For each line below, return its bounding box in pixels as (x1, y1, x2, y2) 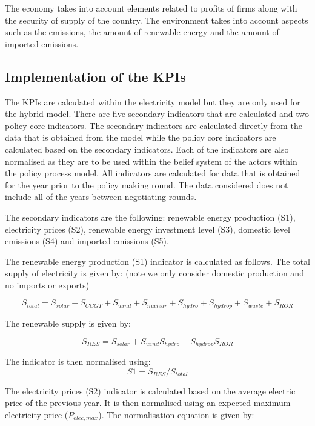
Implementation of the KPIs (5, 67, 186, 85)
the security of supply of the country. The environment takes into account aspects (5, 13, 308, 26)
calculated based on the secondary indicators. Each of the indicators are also (5, 142, 289, 155)
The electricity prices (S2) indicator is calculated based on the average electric (5, 384, 296, 397)
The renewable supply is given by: (5, 316, 131, 329)
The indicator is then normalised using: (5, 354, 151, 367)
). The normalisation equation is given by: (98, 408, 254, 421)
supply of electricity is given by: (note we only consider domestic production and (5, 267, 304, 279)
